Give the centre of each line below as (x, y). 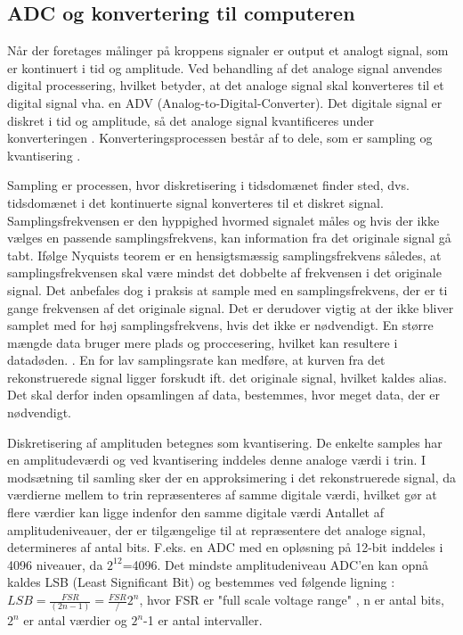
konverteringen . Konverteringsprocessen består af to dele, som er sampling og (220, 138)
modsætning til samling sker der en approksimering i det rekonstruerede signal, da (231, 477)
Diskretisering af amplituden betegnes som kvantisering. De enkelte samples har (225, 442)
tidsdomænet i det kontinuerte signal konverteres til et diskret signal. (195, 202)
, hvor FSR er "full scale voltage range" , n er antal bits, (292, 600)
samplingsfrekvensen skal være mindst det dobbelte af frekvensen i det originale (224, 272)
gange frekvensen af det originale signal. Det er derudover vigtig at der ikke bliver (231, 307)
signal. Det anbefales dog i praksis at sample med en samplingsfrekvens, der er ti (227, 289)
